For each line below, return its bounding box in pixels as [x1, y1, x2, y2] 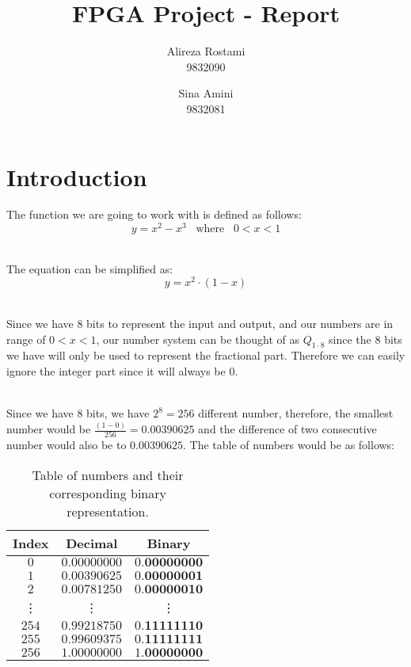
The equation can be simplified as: [6, 260, 173, 276]
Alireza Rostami [166, 43, 245, 59]
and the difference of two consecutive [198, 421, 377, 437]
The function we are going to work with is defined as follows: [6, 206, 302, 223]
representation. [67, 501, 149, 520]
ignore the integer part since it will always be [6, 362, 226, 379]
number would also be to [6, 436, 127, 453]
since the [329, 330, 371, 347]
